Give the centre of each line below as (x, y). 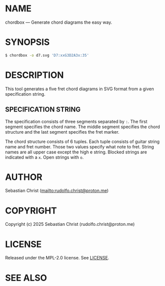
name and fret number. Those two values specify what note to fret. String (80, 146)
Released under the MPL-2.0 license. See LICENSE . (57, 258)
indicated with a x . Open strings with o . (44, 157)
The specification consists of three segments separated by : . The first (76, 121)
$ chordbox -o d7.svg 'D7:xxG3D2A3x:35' (47, 55)
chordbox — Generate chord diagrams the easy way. (59, 22)
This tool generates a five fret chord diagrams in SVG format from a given (80, 89)
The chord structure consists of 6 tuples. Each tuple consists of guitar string (82, 142)
